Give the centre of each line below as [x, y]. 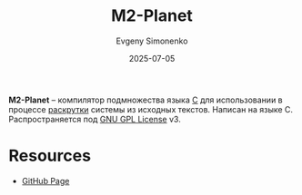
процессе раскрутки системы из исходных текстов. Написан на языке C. [151, 109]
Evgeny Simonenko [152, 41]
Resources [50, 156]
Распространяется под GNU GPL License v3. [95, 119]
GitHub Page [45, 180]
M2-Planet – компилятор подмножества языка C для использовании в [146, 100]
